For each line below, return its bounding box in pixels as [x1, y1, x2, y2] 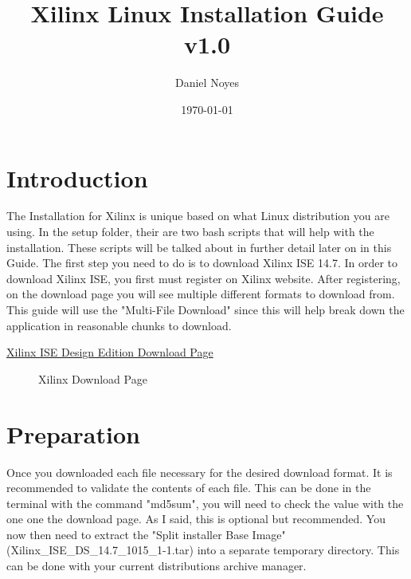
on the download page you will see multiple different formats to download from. [6, 286, 395, 302]
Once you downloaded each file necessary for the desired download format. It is [6, 463, 393, 480]
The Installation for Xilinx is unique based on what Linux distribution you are [6, 207, 389, 224]
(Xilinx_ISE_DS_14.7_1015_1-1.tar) [6, 542, 194, 558]
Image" [252, 526, 286, 542]
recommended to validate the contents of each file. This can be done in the [6, 479, 371, 496]
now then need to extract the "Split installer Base [6, 526, 249, 542]
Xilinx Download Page [38, 370, 147, 387]
